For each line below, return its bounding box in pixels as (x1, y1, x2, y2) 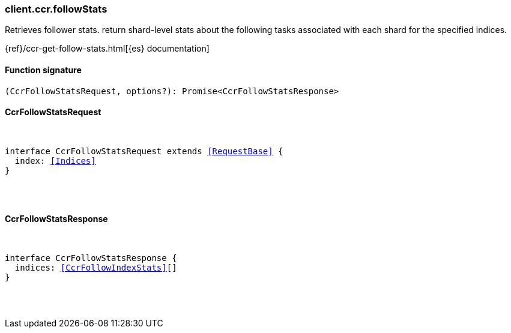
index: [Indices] (14, 155, 96, 166)
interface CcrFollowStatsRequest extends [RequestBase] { (5, 146, 283, 156)
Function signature (5, 64, 82, 75)
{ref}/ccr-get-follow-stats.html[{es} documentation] (5, 43, 210, 54)
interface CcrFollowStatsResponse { (5, 253, 177, 263)
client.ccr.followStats (5, 3, 107, 15)
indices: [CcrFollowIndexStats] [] (14, 263, 177, 273)
